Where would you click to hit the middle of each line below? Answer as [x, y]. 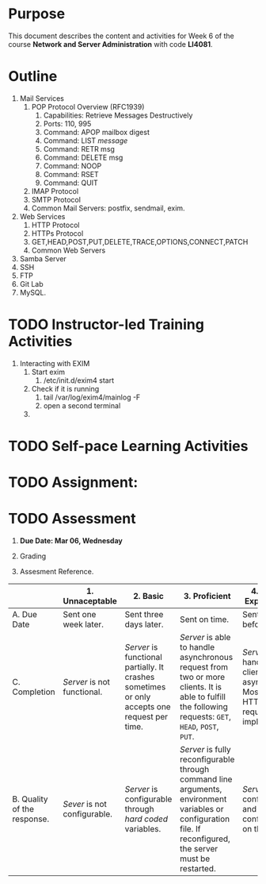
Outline [33, 77]
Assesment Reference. [57, 572]
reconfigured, [205, 839]
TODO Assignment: [73, 483]
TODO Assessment [72, 519]
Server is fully [205, 750]
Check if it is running [65, 388]
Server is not [87, 682]
